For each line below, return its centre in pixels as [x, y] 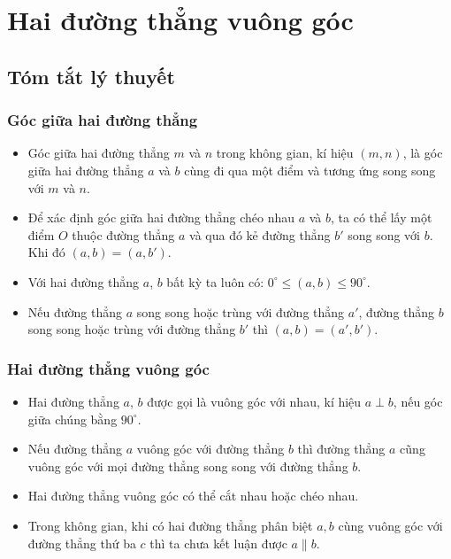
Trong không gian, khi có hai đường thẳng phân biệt [170, 525]
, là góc [423, 153]
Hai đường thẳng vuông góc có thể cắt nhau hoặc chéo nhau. [193, 496]
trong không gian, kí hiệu [285, 153]
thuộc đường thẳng [123, 234]
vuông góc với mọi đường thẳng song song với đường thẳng [188, 466]
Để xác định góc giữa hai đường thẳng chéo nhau [161, 217]
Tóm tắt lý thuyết [91, 76]
